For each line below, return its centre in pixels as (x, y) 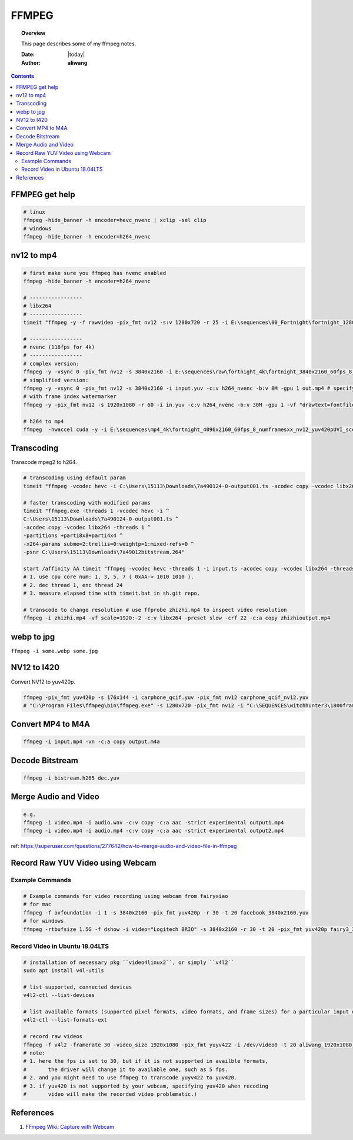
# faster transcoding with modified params (87, 503)
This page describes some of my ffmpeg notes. (79, 44)
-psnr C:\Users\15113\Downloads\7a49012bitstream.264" (104, 552)
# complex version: (51, 363)
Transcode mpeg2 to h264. (44, 462)
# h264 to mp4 (44, 421)
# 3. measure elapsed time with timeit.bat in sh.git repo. (112, 593)
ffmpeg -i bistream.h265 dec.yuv (71, 778)
